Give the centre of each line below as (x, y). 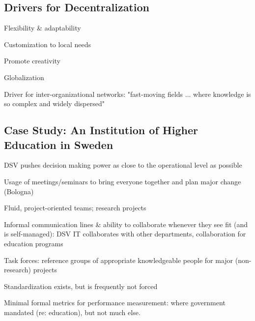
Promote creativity (32, 61)
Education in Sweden (59, 144)
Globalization (24, 77)
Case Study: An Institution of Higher (101, 130)
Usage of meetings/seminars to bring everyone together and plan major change (123, 181)
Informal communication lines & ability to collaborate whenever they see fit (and (126, 224)
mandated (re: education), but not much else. (72, 312)
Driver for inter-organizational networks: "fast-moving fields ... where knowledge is (127, 94)
